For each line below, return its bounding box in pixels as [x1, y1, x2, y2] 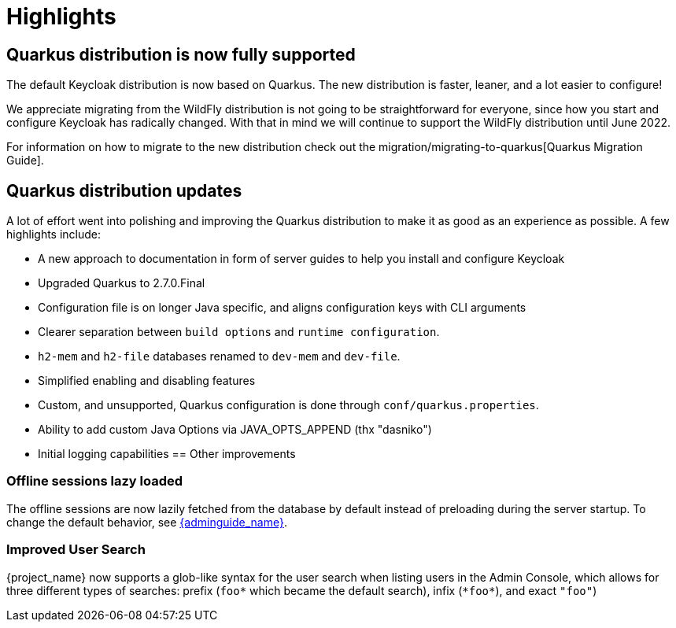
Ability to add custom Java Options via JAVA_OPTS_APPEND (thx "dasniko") [38, 423, 432, 437]
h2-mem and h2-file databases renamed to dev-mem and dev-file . [38, 349, 401, 364]
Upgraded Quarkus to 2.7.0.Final [38, 276, 205, 290]
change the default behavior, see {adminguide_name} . [6, 515, 287, 529]
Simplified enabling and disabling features [38, 374, 256, 388]
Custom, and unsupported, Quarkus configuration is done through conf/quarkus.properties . [38, 398, 539, 412]
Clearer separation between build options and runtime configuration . [38, 325, 440, 339]
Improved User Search [6, 541, 146, 558]
